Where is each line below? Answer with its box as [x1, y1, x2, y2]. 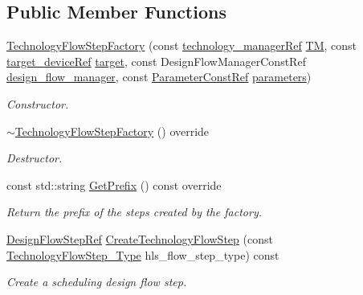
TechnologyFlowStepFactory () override [14, 122, 210, 139]
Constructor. [6, 95, 69, 112]
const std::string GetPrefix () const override [6, 176, 222, 193]
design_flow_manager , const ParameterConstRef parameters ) [6, 68, 312, 85]
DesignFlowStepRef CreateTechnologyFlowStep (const [6, 230, 273, 247]
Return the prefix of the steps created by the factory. [6, 203, 262, 220]
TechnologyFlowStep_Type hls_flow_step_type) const [6, 246, 279, 263]
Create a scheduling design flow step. [6, 273, 187, 290]
